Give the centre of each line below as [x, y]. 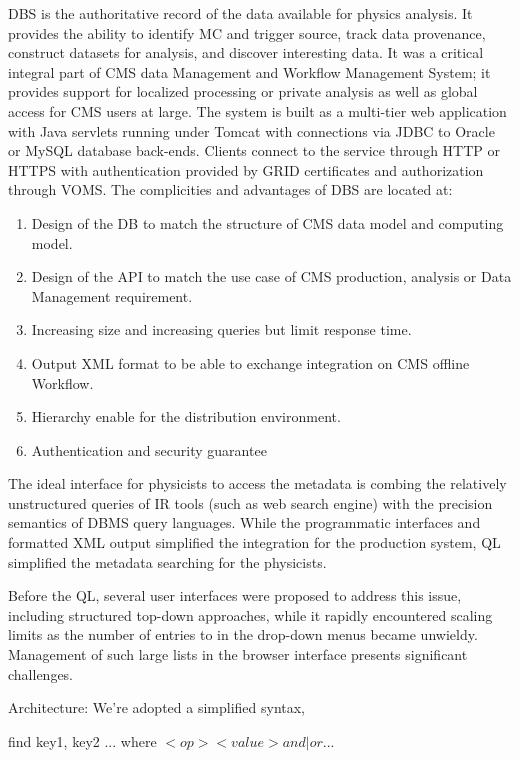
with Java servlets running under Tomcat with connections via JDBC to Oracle [251, 130]
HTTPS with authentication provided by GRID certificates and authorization [246, 169]
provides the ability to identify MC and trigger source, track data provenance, [247, 32]
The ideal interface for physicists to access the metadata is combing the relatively [257, 483]
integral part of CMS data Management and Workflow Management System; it [249, 71]
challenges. [41, 673]
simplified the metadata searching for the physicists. [167, 561]
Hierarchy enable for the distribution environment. [186, 416]
